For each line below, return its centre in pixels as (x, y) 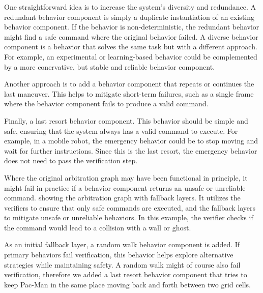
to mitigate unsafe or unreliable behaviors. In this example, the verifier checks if (129, 217)
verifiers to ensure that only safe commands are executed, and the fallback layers (130, 207)
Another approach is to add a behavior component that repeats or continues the (129, 84)
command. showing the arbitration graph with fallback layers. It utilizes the (122, 198)
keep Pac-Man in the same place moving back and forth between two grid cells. (127, 284)
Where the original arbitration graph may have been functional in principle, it (126, 177)
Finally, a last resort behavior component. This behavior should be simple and (126, 120)
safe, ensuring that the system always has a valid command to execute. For (121, 130)
